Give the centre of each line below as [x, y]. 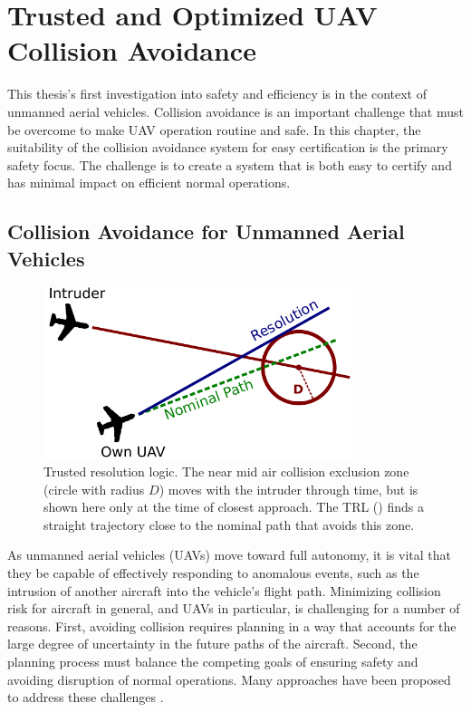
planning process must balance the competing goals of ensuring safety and [213, 661]
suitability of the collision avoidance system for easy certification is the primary [228, 147]
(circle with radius [94, 489]
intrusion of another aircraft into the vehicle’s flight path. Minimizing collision [224, 590]
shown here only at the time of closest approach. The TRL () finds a [234, 507]
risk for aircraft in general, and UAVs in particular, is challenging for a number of [234, 608]
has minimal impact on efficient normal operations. [149, 183]
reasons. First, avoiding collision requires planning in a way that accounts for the [232, 625]
